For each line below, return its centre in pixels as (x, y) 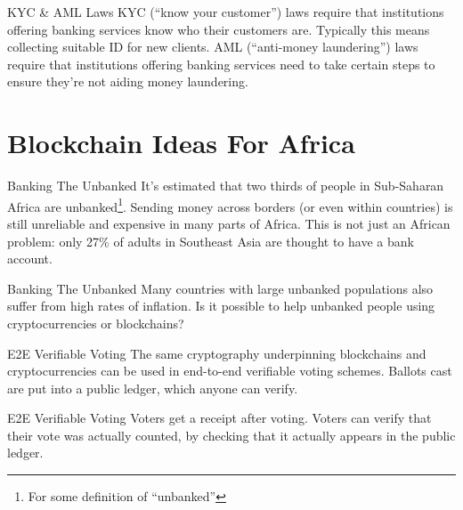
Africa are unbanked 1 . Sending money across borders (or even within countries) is (230, 205)
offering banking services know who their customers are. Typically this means (219, 29)
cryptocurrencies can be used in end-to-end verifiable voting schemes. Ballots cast (230, 371)
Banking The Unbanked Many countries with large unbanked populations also (220, 288)
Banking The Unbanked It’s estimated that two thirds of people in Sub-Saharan (226, 186)
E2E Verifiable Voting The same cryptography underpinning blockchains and (217, 353)
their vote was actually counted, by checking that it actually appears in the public (231, 435)
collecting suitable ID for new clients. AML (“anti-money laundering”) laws (213, 47)
